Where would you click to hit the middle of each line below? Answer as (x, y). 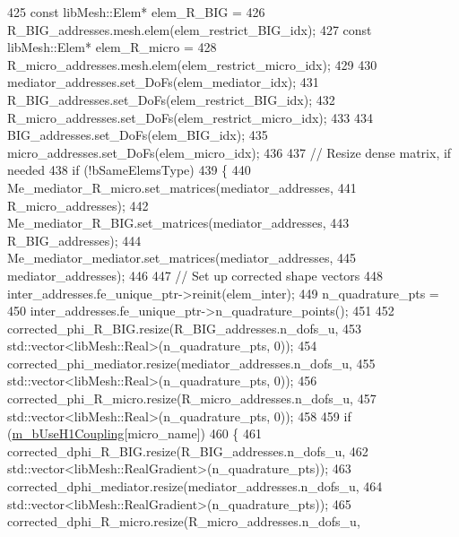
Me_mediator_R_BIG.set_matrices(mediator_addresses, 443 (178, 223)
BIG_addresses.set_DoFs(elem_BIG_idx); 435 (138, 135)
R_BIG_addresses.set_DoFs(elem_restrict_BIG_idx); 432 (171, 99)
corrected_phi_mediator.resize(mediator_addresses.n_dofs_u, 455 (191, 363)
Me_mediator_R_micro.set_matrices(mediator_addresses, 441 (182, 187)
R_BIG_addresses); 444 (74, 240)
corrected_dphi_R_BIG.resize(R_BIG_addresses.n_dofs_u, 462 (188, 450)
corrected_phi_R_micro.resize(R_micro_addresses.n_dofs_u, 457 (192, 398)
